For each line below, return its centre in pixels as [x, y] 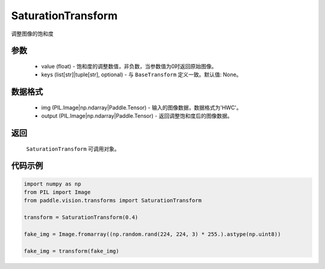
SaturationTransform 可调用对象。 [73, 149]
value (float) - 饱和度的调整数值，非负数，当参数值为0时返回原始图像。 [129, 66]
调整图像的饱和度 [32, 34]
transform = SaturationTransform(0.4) [81, 217]
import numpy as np [52, 184]
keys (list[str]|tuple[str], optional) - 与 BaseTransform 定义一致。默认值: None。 [141, 74]
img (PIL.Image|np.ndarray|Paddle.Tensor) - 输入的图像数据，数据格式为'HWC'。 [141, 107]
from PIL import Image [57, 192]
